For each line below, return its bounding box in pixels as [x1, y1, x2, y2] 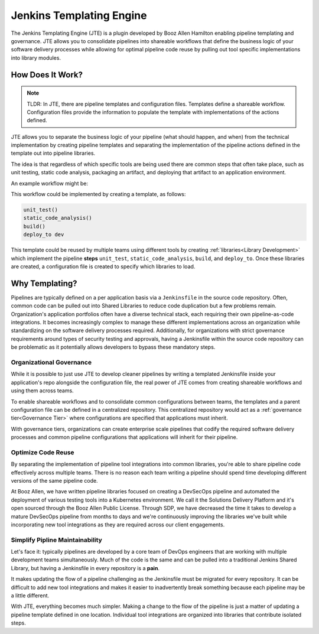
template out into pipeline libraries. [11, 149, 96, 157]
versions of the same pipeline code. [11, 477, 98, 484]
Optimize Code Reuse [11, 448, 74, 456]
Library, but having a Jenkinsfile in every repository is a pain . [11, 564, 159, 571]
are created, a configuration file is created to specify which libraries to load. [11, 263, 196, 270]
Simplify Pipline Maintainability [11, 535, 103, 544]
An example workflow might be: [11, 180, 89, 187]
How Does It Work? [11, 70, 83, 80]
